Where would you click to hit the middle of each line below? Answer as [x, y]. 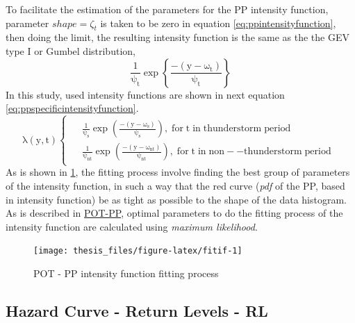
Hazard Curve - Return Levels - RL [137, 310]
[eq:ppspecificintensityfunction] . [72, 108]
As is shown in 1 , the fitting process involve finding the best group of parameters [178, 172]
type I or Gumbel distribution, [71, 50]
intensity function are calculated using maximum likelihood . [132, 226]
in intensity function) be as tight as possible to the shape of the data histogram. [176, 199]
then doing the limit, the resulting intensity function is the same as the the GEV [177, 37]
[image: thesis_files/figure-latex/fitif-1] [138, 251]
